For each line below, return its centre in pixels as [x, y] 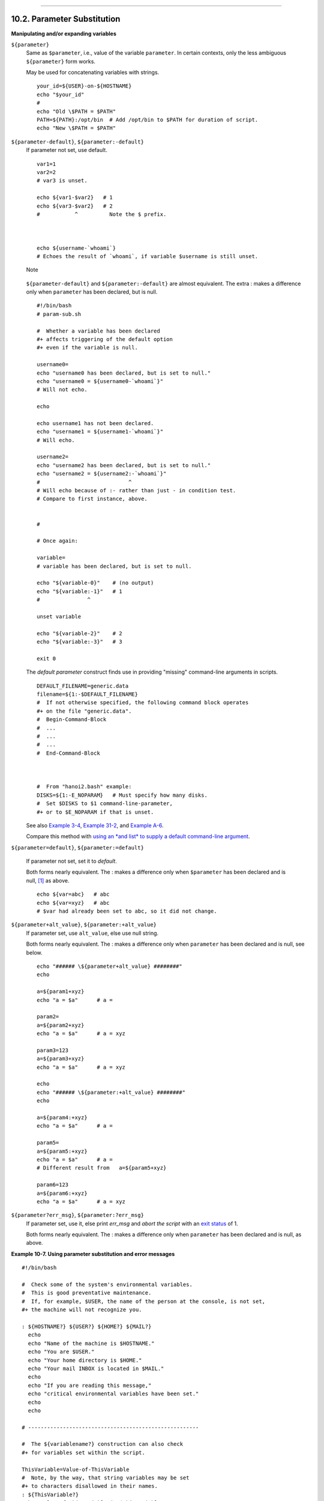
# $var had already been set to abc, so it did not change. [127, 911]
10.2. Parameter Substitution [66, 19]
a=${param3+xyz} [61, 1059]
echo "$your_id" [61, 94]
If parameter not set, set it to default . [71, 861]
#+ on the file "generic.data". [84, 711]
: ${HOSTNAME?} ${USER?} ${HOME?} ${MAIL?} [87, 1326]
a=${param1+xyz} [61, 992]
